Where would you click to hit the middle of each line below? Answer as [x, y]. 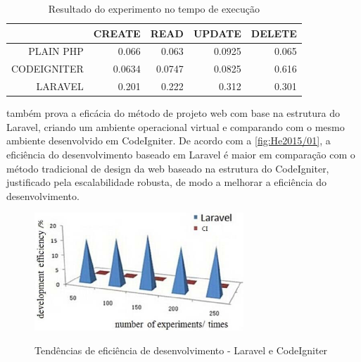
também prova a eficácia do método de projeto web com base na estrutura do [173, 113]
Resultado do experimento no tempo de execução [154, 8]
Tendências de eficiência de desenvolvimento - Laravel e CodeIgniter [181, 350]
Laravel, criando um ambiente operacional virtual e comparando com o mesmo [176, 126]
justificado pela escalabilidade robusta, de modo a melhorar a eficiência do [166, 182]
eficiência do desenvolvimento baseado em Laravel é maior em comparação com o [181, 154]
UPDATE [217, 33]
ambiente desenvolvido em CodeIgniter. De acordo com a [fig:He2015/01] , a [169, 141]
